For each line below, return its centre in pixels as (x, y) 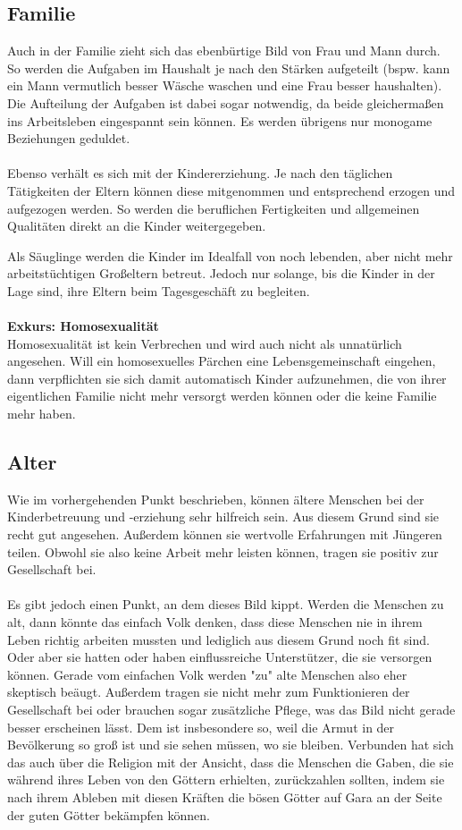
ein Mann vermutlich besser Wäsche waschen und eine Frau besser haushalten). (225, 85)
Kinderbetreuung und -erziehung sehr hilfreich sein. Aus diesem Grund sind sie (223, 517)
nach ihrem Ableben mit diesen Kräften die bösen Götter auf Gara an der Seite (225, 796)
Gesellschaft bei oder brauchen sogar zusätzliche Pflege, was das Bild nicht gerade (231, 709)
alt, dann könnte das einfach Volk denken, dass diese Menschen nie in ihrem (215, 622)
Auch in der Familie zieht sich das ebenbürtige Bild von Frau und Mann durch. (224, 51)
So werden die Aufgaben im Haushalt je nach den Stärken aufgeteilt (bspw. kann (229, 68)
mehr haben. (42, 414)
